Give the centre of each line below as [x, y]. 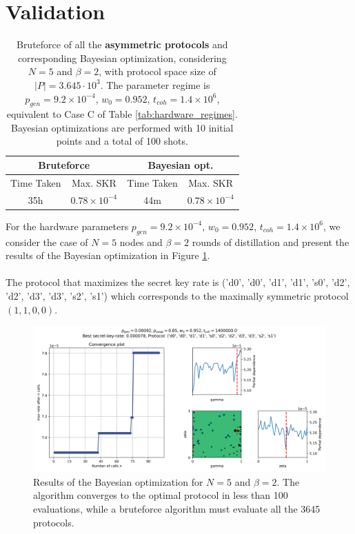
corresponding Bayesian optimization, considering [122, 58]
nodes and [141, 242]
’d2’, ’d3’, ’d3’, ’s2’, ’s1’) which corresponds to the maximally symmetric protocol [177, 296]
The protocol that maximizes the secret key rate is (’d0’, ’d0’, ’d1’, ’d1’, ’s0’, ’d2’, [178, 282]
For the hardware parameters [67, 226]
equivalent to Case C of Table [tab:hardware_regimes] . [122, 114]
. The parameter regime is [155, 84]
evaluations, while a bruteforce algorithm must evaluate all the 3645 [177, 509]
